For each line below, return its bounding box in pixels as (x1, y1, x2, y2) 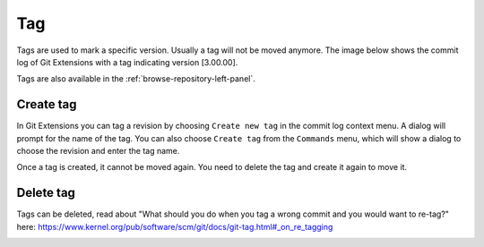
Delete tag (16, 185, 76, 200)
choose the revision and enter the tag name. (16, 146, 180, 157)
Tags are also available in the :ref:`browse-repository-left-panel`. (16, 73, 255, 84)
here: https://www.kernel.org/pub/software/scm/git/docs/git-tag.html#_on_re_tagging (16, 221, 333, 232)
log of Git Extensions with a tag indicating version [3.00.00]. (16, 56, 238, 67)
